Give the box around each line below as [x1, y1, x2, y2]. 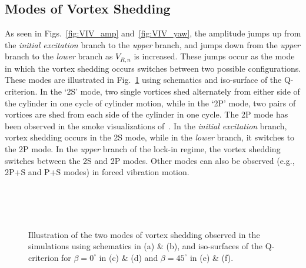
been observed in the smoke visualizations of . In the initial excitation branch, [5, 119, 287, 132]
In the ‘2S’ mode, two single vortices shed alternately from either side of [39, 85, 300, 98]
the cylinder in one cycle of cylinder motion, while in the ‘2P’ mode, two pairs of [5, 96, 296, 109]
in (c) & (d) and [99, 251, 158, 263]
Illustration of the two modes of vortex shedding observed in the [28, 228, 260, 240]
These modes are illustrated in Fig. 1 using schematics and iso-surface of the [5, 73, 282, 86]
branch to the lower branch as [5, 50, 113, 62]
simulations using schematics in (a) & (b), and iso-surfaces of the [28, 240, 263, 252]
